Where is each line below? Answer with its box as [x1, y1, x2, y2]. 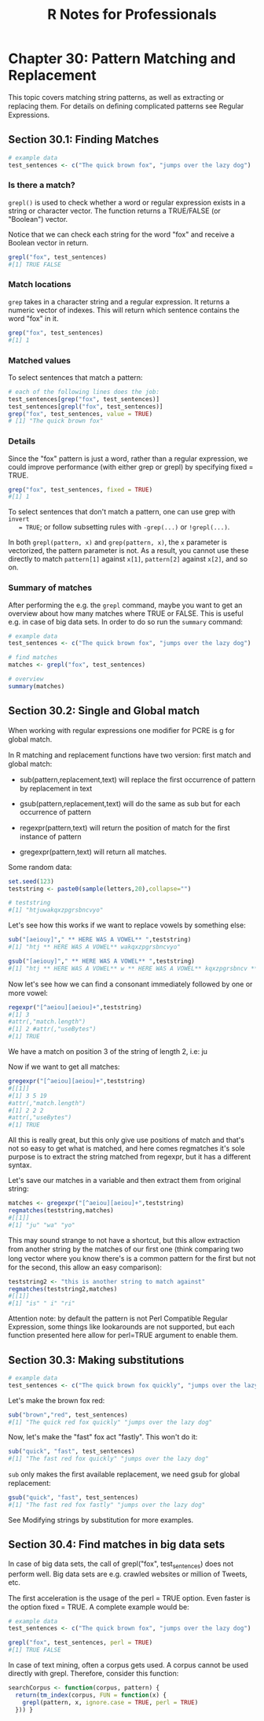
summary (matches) [8, 682, 65, 690]
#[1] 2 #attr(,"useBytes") [8, 1025, 97, 1034]
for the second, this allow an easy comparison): [8, 1262, 163, 1272]
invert [8, 515, 30, 524]
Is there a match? [8, 179, 76, 190]
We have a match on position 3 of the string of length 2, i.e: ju [8, 1047, 208, 1056]
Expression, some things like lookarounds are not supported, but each [8, 1322, 235, 1332]
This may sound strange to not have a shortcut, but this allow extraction [8, 1235, 241, 1244]
